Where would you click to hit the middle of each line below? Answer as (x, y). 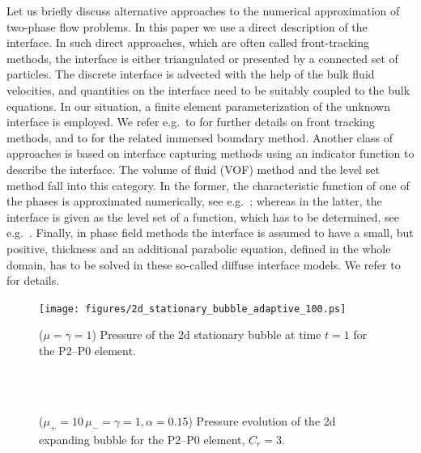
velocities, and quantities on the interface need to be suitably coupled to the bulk (208, 89)
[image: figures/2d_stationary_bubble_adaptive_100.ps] (193, 309)
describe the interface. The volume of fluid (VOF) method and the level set (193, 169)
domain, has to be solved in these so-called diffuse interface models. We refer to (204, 264)
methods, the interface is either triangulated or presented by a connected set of (202, 58)
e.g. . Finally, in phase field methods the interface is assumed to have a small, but (210, 233)
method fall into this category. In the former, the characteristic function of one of (208, 185)
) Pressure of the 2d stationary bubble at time (206, 334)
